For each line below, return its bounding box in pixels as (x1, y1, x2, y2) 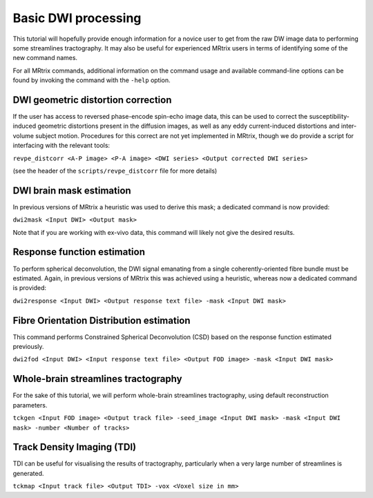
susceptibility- (309, 113, 350, 121)
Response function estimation (12, 246, 145, 258)
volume (12, 131, 35, 140)
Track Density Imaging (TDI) (12, 441, 137, 453)
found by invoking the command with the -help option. (12, 76, 171, 84)
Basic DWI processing (12, 10, 142, 26)
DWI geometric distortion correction (12, 94, 172, 106)
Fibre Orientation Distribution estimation (12, 314, 191, 326)
